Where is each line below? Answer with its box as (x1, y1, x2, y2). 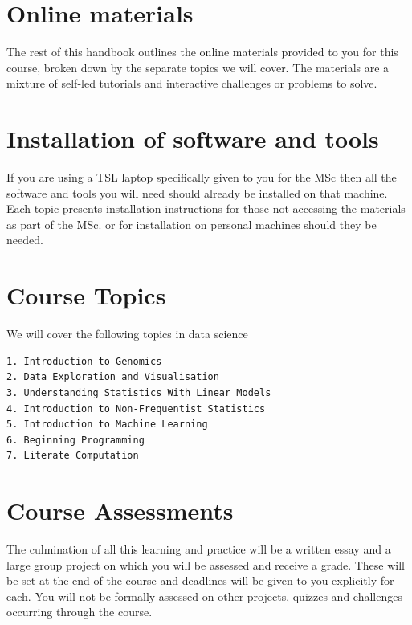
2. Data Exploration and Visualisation (6, 371, 219, 383)
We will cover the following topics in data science (6, 325, 248, 342)
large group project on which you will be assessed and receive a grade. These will (6, 556, 405, 573)
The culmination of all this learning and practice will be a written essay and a (6, 541, 391, 557)
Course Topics (6, 279, 166, 312)
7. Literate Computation (6, 450, 139, 462)
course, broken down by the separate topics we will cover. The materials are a (6, 59, 390, 76)
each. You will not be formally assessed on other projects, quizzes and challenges (6, 587, 402, 604)
